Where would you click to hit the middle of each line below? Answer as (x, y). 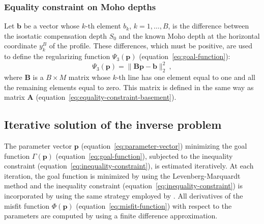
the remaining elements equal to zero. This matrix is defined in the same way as (129, 87)
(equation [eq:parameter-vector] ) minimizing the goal (164, 146)
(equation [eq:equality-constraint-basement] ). (106, 97)
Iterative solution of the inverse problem (113, 124)
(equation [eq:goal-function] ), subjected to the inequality (144, 156)
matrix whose (89, 77)
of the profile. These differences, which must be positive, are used (151, 46)
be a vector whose (52, 26)
